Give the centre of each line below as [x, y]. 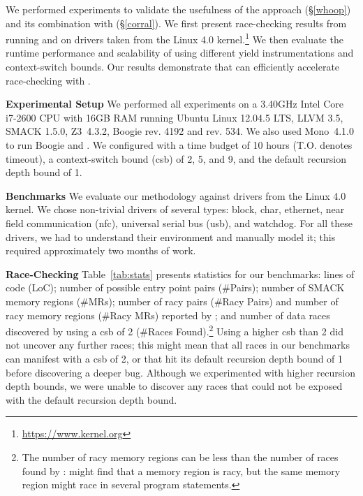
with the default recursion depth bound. [91, 399]
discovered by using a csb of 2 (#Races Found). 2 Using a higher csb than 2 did [175, 330]
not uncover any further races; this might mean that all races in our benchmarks [178, 345]
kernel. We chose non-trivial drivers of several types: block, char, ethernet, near [175, 209]
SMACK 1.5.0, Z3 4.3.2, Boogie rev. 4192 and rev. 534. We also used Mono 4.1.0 [180, 131]
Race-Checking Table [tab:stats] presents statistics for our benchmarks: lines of [180, 273]
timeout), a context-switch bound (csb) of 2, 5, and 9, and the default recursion [176, 158]
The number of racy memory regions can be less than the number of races [180, 457]
